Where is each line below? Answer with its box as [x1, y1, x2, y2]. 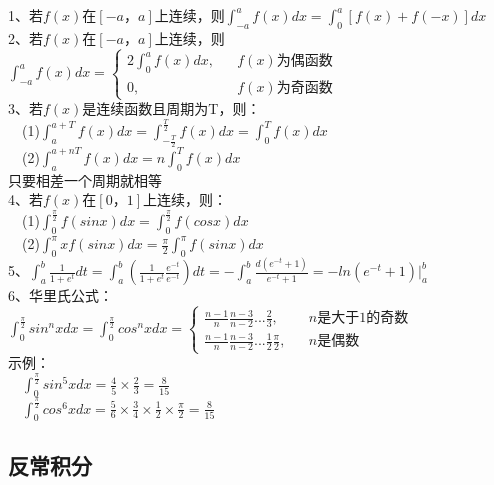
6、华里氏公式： [8, 285, 113, 306]
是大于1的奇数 [317, 311, 409, 326]
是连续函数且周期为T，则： [82, 98, 261, 119]
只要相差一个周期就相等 [8, 169, 162, 190]
